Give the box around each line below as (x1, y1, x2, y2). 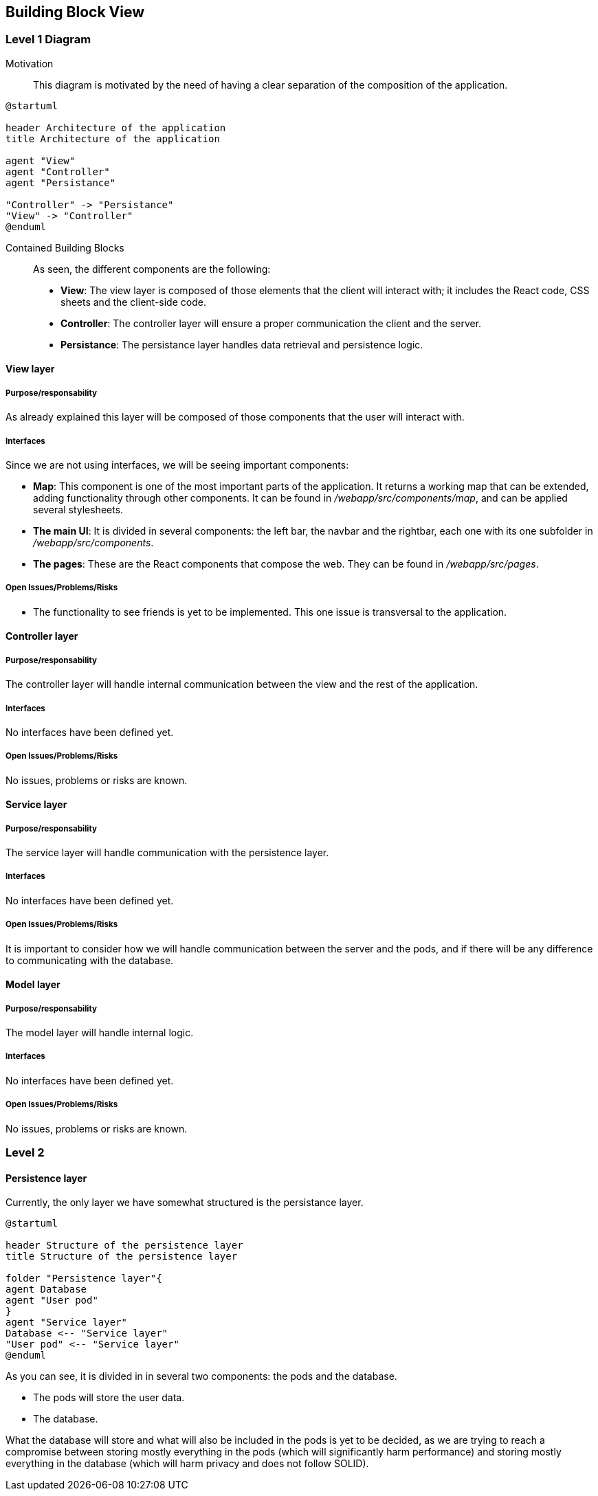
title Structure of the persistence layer (5, 1251, 238, 1262)
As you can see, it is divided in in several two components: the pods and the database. (5, 1370, 397, 1383)
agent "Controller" (5, 166, 110, 177)
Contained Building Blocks (5, 241, 124, 254)
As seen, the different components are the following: (33, 263, 271, 275)
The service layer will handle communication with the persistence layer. (5, 847, 329, 859)
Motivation (5, 57, 54, 69)
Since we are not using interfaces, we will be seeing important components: (5, 458, 349, 471)
